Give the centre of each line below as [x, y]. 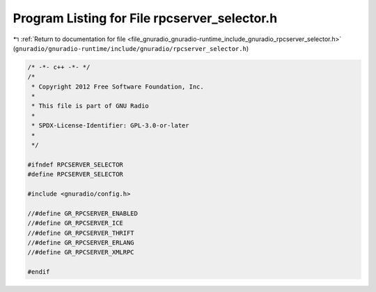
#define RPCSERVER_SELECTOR [75, 175]
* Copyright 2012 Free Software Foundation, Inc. [118, 86]
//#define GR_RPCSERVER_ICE [75, 223]
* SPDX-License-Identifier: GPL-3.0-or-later [110, 126]
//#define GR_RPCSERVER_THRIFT [81, 233]
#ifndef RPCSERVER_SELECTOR [75, 164]
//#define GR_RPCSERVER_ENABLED [83, 213]
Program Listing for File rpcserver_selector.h [145, 18]
